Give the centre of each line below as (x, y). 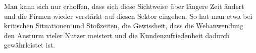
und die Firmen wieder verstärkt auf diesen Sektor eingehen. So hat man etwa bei (128, 16)
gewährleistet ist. (30, 45)
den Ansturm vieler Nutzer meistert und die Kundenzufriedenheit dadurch (117, 35)
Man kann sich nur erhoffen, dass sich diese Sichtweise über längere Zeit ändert (124, 6)
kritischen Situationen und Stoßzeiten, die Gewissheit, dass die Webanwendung (124, 26)
